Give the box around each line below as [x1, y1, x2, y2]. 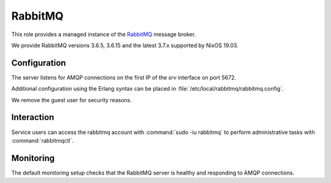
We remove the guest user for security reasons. [11, 96, 132, 103]
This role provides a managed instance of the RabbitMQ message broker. [11, 31, 196, 38]
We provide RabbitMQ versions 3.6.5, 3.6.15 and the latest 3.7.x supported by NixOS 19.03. [11, 42, 239, 49]
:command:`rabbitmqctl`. [11, 136, 74, 144]
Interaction [11, 112, 55, 122]
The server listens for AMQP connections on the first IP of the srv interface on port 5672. [11, 73, 236, 81]
